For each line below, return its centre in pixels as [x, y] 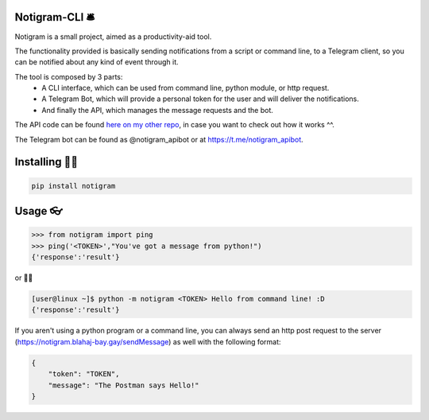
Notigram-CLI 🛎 [55, 17]
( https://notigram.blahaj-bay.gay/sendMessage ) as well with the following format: [148, 341]
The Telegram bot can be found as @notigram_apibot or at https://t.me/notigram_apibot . [159, 139]
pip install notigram [73, 186]
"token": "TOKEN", [84, 374]
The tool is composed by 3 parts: [69, 76]
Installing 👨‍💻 [46, 162]
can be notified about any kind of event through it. [97, 62]
